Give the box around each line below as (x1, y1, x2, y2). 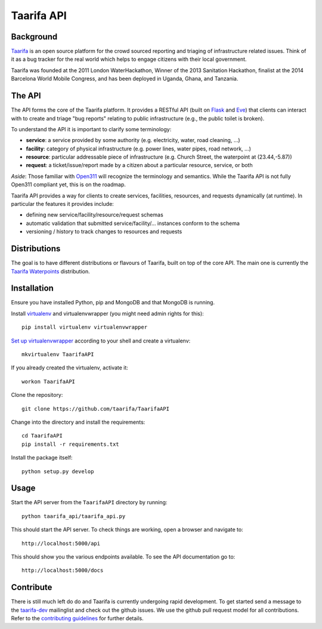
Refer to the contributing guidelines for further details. (11, 615, 144, 622)
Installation (11, 283, 54, 294)
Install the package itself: (11, 454, 73, 461)
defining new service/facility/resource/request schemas (26, 211, 163, 218)
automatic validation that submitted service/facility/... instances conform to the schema (26, 220, 240, 227)
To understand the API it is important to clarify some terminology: (11, 125, 172, 132)
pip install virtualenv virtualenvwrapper (21, 324, 148, 331)
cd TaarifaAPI (21, 433, 63, 439)
